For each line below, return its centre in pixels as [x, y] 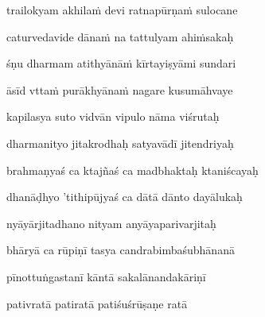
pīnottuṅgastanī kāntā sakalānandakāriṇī [106, 276]
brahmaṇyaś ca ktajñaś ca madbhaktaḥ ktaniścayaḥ [132, 170]
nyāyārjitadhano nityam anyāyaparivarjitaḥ [111, 223]
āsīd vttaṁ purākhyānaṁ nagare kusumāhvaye [120, 89]
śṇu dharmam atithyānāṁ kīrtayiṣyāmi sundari [121, 63]
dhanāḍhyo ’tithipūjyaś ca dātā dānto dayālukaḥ [125, 197]
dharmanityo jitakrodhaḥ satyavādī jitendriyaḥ [120, 143]
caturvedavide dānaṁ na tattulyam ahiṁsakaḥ [120, 36]
